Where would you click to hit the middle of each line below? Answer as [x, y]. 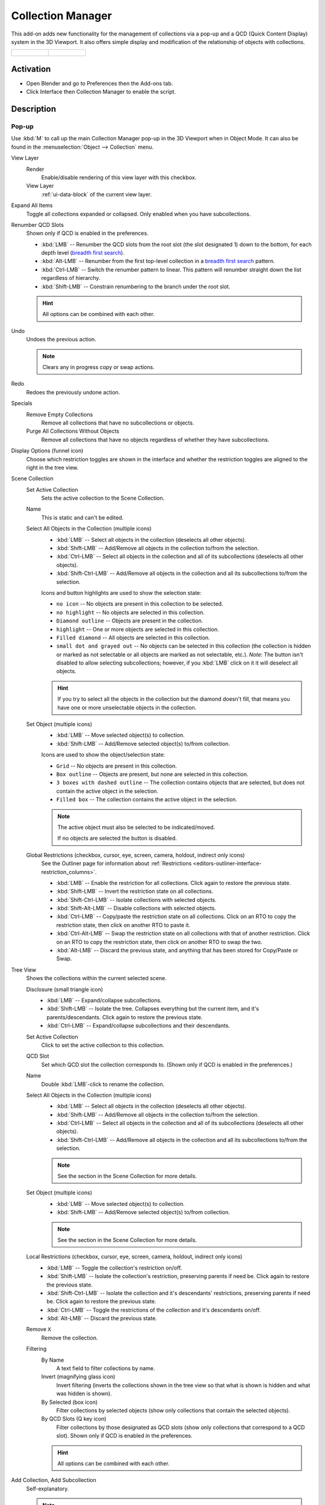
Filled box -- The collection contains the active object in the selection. [147, 799]
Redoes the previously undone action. [73, 392]
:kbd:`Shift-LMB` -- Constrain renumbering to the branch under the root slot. [136, 287]
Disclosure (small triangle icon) [65, 989]
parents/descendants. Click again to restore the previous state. [125, 1017]
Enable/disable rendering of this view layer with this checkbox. [119, 177]
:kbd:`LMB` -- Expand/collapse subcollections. [104, 1000]
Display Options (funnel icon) [47, 451]
